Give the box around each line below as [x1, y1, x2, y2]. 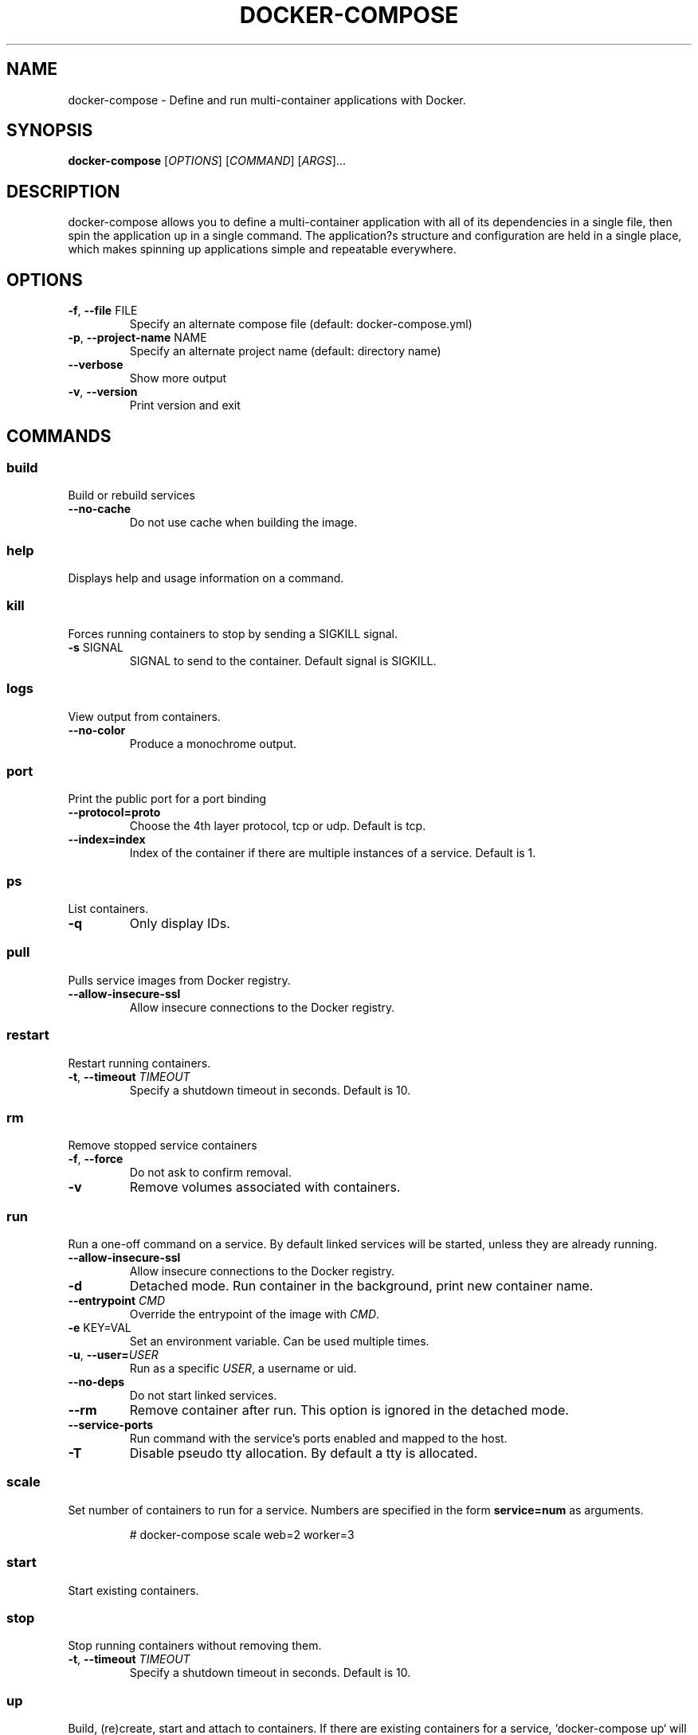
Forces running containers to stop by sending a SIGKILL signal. [68, 626, 398, 640]
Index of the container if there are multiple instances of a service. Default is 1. [129, 846, 536, 860]
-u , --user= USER [68, 1348, 159, 1362]
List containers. [68, 902, 149, 916]
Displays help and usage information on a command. [68, 571, 344, 586]
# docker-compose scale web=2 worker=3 [129, 1527, 355, 1541]
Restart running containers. [68, 1055, 211, 1070]
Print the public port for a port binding [68, 792, 267, 806]
